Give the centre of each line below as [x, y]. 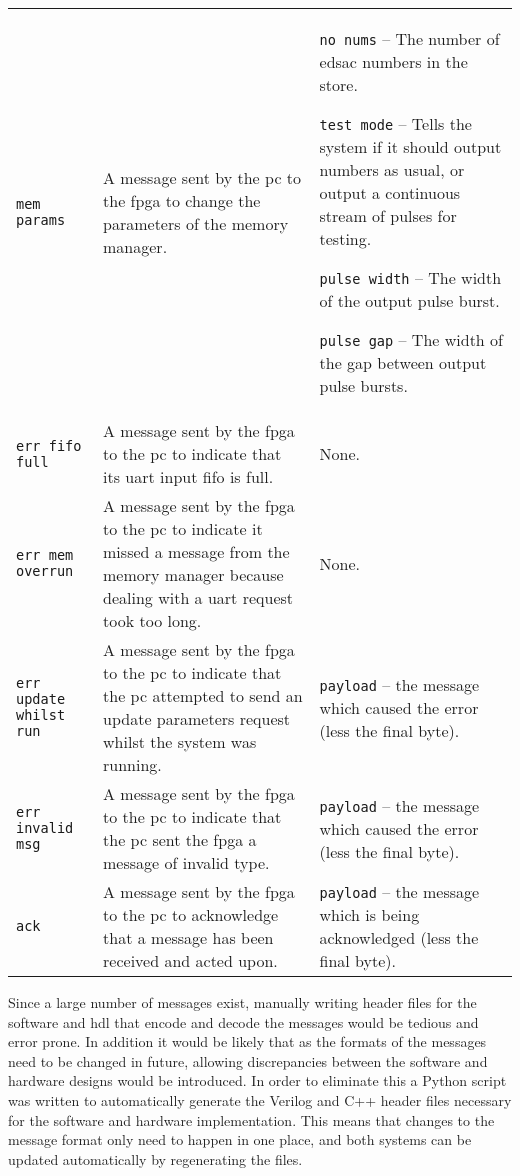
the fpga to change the [182, 200]
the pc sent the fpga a [180, 839]
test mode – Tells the [395, 123]
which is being [369, 914]
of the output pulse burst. [409, 300]
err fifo [49, 445]
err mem [45, 555]
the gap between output [403, 362]
